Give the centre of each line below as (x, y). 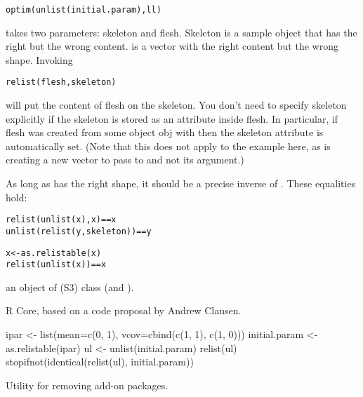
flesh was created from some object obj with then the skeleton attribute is (165, 132)
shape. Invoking (39, 59)
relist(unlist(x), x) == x (61, 220)
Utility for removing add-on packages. (87, 385)
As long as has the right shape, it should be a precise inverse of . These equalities (181, 183)
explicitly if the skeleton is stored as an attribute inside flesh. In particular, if (172, 118)
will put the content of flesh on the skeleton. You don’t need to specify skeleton (176, 105)
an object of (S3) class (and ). (70, 287)
